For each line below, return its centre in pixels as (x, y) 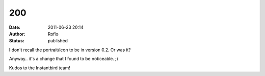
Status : (17, 41)
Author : (17, 34)
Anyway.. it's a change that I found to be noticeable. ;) (64, 59)
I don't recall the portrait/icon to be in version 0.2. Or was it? (70, 50)
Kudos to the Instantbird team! (40, 68)
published (58, 41)
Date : (15, 27)
